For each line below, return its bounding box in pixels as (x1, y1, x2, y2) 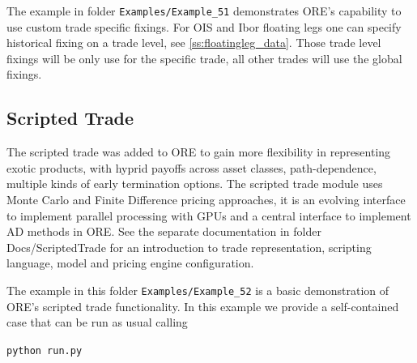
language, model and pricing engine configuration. (6, 254, 254, 271)
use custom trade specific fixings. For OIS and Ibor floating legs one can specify (6, 18, 402, 35)
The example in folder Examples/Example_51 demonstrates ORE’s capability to (6, 2, 402, 19)
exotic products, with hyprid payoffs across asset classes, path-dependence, (6, 159, 377, 176)
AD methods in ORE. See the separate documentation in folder (6, 223, 321, 240)
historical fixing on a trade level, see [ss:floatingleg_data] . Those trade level (6, 34, 381, 51)
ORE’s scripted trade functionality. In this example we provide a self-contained (6, 297, 399, 314)
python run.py (6, 344, 83, 357)
